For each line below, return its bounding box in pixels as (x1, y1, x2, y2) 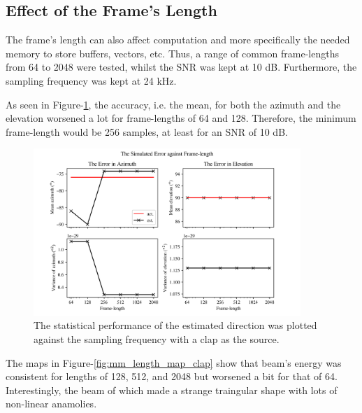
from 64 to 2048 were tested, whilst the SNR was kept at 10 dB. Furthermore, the (6, 59, 357, 74)
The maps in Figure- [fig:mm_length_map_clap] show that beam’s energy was (6, 355, 342, 370)
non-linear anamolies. (6, 396, 97, 411)
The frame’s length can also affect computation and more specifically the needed (6, 32, 350, 47)
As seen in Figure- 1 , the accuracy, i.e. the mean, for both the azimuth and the (6, 97, 341, 111)
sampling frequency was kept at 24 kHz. (6, 73, 177, 87)
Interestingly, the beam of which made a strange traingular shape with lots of (6, 382, 338, 397)
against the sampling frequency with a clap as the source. (34, 332, 280, 346)
